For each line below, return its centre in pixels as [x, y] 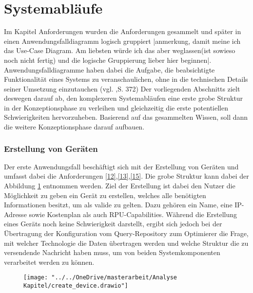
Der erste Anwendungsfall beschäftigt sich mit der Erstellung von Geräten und [121, 166]
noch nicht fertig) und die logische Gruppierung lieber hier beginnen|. [108, 60]
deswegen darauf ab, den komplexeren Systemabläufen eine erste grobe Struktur [124, 98]
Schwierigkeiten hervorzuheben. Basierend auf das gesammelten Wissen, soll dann [126, 117]
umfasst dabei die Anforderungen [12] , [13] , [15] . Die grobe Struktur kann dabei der [126, 176]
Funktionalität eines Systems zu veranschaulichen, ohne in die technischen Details [126, 79]
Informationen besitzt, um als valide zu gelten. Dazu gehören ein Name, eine [118, 205]
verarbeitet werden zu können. [49, 262]
